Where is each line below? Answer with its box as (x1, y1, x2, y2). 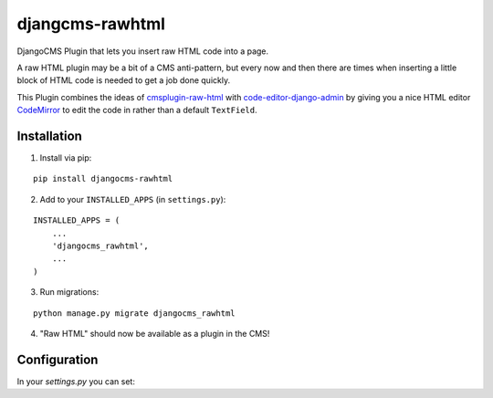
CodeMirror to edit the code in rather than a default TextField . (16, 105, 257, 116)
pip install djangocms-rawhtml (33, 173, 173, 184)
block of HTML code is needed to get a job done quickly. (16, 75, 231, 86)
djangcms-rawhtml (16, 14, 166, 34)
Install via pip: (39, 152, 92, 163)
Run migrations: (39, 287, 100, 298)
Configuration (16, 351, 99, 367)
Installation (16, 128, 82, 143)
